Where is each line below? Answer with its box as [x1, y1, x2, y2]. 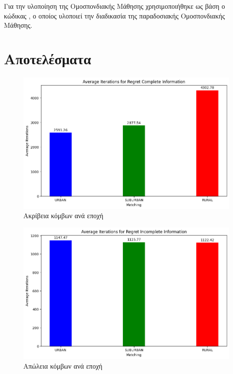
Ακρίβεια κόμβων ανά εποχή [23, 210, 103, 221]
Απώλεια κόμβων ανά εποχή [23, 360, 102, 371]
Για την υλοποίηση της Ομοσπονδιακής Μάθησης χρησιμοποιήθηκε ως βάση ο [4, 1, 225, 11]
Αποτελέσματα [4, 48, 91, 68]
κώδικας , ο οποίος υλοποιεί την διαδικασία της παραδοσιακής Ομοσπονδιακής [4, 10, 225, 20]
